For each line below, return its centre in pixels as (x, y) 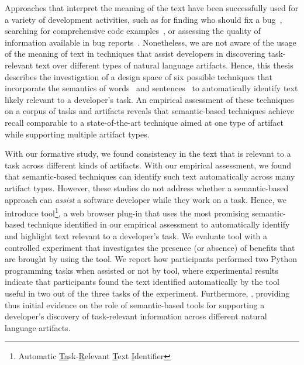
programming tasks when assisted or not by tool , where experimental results (141, 270)
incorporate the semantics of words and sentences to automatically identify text (151, 88)
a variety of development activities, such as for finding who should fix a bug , (144, 19)
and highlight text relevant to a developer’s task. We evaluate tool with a (136, 235)
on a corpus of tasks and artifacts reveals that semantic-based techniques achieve (149, 111)
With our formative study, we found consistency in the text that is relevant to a (148, 154)
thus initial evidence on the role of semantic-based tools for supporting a (135, 304)
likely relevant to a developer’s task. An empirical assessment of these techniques (149, 99)
